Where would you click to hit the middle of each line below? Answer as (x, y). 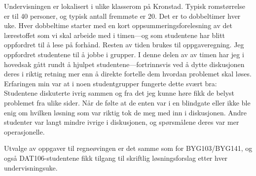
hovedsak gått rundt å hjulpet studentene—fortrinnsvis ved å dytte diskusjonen (124, 64)
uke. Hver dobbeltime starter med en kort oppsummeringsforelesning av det (118, 25)
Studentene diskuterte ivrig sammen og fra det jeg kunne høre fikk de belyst (119, 93)
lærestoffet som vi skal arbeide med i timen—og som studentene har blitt (115, 35)
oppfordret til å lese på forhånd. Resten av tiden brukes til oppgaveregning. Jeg (124, 45)
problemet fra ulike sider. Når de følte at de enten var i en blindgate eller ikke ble (127, 102)
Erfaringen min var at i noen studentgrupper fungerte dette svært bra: (110, 83)
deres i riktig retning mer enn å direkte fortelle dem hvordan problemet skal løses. (128, 74)
